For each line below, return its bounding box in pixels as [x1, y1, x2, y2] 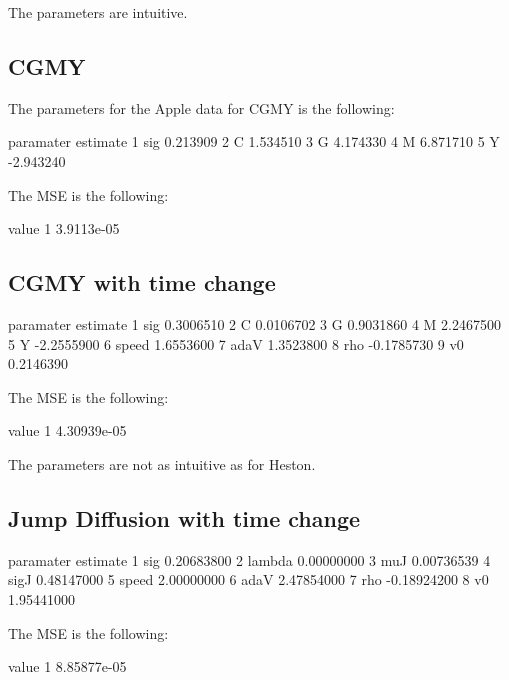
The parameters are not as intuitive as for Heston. [8, 453, 316, 474]
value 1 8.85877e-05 [8, 656, 127, 677]
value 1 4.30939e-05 [8, 420, 127, 441]
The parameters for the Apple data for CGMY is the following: [8, 97, 395, 118]
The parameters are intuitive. [8, 2, 188, 22]
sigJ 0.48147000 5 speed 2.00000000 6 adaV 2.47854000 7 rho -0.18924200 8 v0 [8, 569, 489, 590]
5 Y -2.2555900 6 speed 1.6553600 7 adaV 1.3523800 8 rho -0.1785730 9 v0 [8, 333, 464, 354]
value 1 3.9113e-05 [8, 218, 120, 239]
